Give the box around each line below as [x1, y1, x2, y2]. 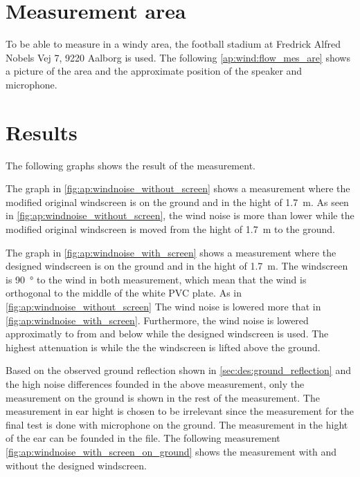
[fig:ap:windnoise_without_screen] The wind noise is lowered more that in [6, 299, 321, 313]
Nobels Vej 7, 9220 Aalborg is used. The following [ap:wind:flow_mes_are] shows [6, 50, 350, 64]
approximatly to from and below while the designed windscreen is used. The [6, 326, 329, 341]
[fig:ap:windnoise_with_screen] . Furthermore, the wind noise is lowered [6, 312, 309, 327]
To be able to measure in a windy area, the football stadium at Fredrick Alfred [6, 37, 341, 51]
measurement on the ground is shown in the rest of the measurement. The [6, 390, 320, 404]
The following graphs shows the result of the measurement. [6, 158, 255, 172]
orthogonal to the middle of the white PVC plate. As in [6, 286, 242, 300]
